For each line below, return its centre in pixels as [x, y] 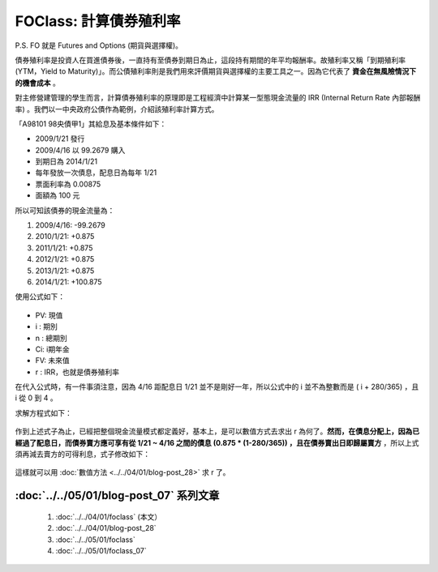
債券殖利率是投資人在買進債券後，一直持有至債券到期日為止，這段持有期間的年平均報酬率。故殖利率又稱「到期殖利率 [210, 60]
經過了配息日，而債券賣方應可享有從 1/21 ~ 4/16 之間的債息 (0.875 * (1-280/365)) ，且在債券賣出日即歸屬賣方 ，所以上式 [217, 442]
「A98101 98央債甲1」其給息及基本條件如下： [91, 124]
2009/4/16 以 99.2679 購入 [80, 150]
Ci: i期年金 [52, 349]
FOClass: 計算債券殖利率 [98, 21]
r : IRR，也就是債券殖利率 [77, 372]
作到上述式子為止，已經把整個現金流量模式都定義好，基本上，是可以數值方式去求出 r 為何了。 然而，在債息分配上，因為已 [217, 431]
